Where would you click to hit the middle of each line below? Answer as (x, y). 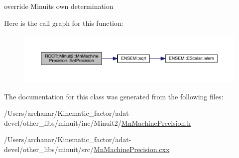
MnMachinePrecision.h (156, 122)
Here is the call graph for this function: (64, 23)
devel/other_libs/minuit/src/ (49, 149)
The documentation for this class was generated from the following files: (114, 96)
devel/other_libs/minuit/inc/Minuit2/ (63, 122)
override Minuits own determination (59, 6)
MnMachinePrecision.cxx (131, 149)
